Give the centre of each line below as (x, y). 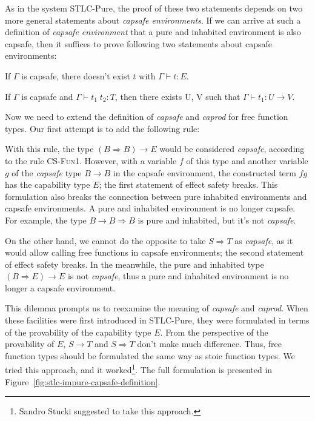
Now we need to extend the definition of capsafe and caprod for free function (147, 117)
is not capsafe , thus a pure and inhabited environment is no (178, 276)
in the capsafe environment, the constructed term (204, 172)
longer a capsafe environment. (60, 287)
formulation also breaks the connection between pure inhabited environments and (156, 196)
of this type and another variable (247, 160)
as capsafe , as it (264, 240)
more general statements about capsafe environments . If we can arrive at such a (153, 20)
